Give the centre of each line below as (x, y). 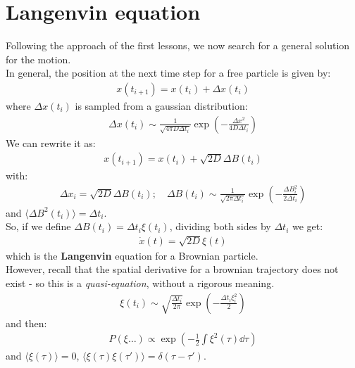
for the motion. (38, 59)
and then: (26, 323)
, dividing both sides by (220, 226)
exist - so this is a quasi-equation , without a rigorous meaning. (140, 283)
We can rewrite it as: (51, 142)
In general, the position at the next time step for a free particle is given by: (168, 73)
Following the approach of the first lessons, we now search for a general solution (178, 45)
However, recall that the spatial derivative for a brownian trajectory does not (172, 269)
